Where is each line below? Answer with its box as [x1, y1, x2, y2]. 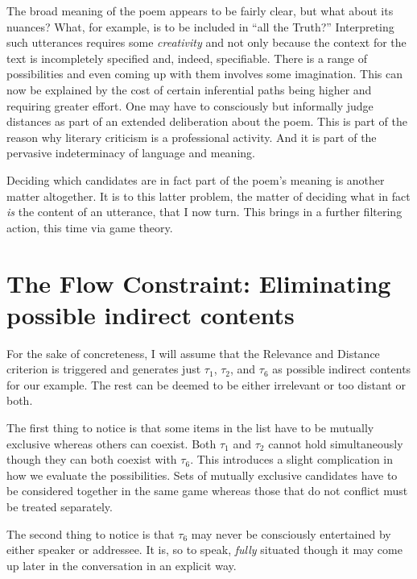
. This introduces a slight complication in [190, 451, 394, 468]
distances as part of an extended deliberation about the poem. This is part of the [6, 113, 407, 130]
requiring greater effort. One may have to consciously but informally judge [6, 97, 374, 114]
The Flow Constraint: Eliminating [6, 266, 391, 299]
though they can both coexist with [6, 451, 177, 468]
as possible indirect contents [272, 360, 411, 377]
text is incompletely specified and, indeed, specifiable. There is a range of [6, 49, 367, 66]
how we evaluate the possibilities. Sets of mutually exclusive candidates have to [6, 466, 398, 483]
